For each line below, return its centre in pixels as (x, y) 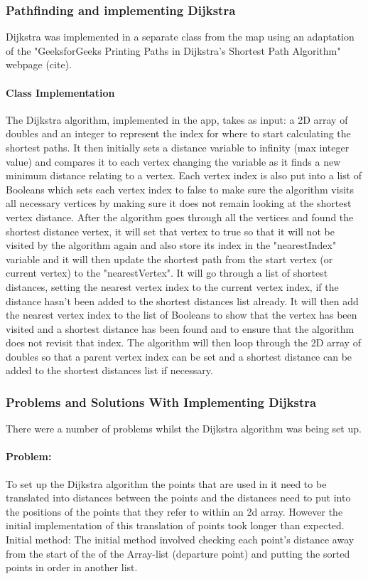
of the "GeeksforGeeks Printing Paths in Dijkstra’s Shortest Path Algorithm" (173, 50)
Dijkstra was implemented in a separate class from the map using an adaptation (180, 37)
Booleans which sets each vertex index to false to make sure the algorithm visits (180, 189)
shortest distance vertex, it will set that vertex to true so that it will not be (170, 231)
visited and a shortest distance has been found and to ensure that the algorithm (180, 328)
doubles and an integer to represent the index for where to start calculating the (178, 133)
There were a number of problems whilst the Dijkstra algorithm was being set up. (184, 429)
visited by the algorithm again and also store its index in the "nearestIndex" (171, 245)
